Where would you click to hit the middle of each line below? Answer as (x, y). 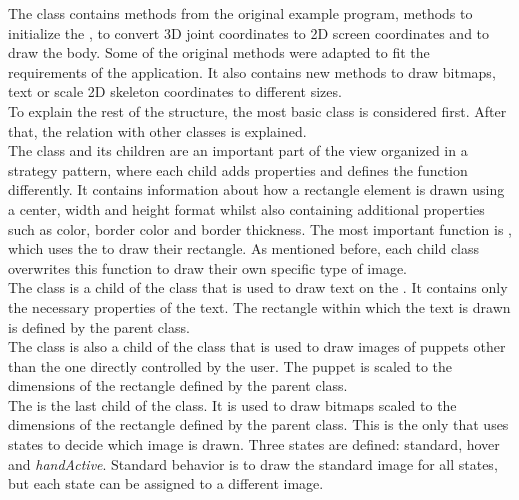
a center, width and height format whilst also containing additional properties (246, 208)
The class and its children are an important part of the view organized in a (238, 150)
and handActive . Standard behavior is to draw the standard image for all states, (253, 463)
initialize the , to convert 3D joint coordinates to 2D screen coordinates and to (249, 32)
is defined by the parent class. (99, 326)
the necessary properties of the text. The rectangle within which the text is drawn (259, 306)
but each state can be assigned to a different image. (166, 483)
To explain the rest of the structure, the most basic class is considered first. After (257, 110)
